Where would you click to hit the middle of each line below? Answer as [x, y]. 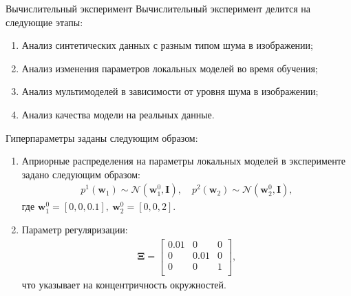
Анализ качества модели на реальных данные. [118, 114]
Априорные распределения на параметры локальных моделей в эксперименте [183, 161]
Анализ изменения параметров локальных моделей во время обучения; [170, 68]
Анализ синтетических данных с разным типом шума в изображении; [167, 45]
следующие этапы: [44, 22]
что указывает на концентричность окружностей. [124, 284]
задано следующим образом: [81, 174]
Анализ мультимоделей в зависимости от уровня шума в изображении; [170, 91]
